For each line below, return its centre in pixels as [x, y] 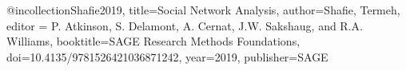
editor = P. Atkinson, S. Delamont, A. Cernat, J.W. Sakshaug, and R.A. [185, 25]
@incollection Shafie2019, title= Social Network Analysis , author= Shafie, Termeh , [203, 10]
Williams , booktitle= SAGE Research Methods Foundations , [153, 41]
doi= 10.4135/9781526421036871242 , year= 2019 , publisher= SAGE [167, 56]
